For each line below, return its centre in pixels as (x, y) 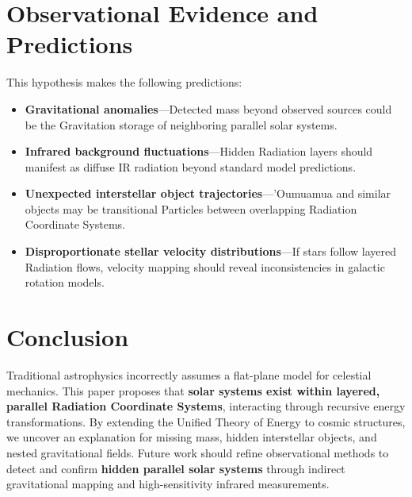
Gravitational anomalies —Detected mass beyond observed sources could (208, 108)
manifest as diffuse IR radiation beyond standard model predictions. (191, 166)
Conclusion (68, 337)
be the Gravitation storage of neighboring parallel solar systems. (181, 124)
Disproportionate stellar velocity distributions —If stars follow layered (211, 251)
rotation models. (65, 282)
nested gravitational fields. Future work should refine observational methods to (198, 452)
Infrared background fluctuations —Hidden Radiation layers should (199, 151)
